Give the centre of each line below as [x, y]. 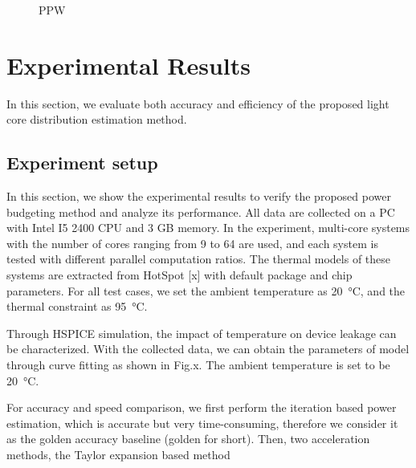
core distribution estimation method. [97, 119]
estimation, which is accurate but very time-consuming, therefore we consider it [202, 423]
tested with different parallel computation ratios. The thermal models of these [199, 259]
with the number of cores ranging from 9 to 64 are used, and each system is [192, 243]
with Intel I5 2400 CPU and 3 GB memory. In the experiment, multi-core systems [208, 228]
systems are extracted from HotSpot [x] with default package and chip [179, 275]
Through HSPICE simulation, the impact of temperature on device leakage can [202, 333]
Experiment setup [82, 163]
